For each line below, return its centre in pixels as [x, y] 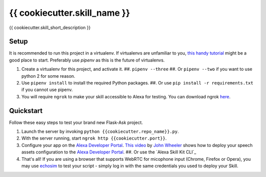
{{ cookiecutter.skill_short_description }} [50, 28]
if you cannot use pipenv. [47, 90]
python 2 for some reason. [49, 76]
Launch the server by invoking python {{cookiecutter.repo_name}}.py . [100, 132]
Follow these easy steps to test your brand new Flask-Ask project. [76, 122]
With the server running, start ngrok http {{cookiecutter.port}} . [94, 138]
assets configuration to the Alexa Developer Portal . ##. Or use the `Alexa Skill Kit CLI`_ [109, 152]
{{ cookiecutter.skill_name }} [69, 13]
